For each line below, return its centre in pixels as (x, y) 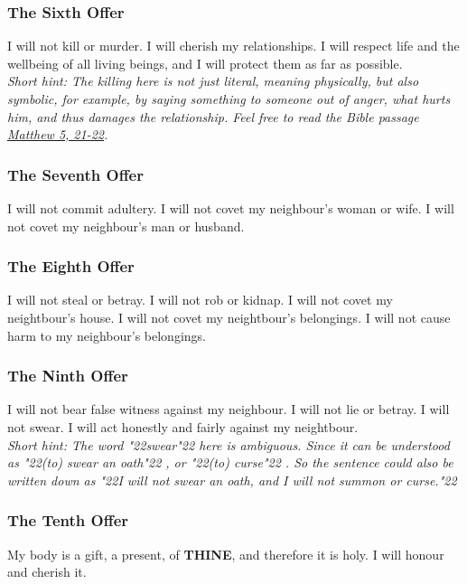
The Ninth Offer (68, 376)
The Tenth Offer (68, 520)
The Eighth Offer (71, 266)
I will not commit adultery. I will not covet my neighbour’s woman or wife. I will (231, 208)
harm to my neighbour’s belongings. (107, 335)
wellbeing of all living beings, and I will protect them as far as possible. (205, 63)
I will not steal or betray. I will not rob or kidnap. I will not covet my (200, 300)
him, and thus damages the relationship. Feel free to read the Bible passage (213, 116)
